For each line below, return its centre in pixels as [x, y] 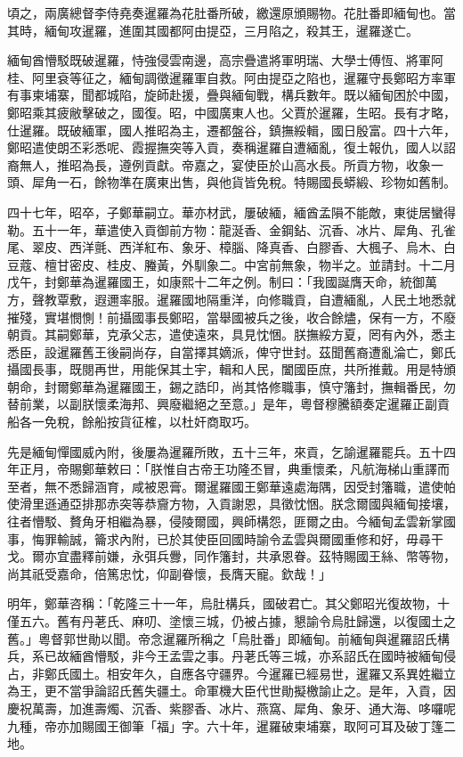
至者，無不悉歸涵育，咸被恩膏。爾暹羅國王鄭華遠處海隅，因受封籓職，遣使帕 [231, 486]
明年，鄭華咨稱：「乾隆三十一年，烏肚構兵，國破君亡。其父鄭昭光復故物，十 [228, 603]
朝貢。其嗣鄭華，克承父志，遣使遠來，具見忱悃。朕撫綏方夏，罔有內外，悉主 [231, 334]
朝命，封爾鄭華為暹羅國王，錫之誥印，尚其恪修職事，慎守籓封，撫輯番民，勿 [231, 386]
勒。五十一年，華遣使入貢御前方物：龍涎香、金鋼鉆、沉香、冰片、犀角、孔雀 [231, 229]
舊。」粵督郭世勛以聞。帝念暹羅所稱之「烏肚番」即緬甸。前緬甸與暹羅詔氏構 [228, 638]
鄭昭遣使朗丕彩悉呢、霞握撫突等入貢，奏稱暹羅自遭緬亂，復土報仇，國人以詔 [231, 147]
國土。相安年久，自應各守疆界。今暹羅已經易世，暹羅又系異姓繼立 [262, 673]
